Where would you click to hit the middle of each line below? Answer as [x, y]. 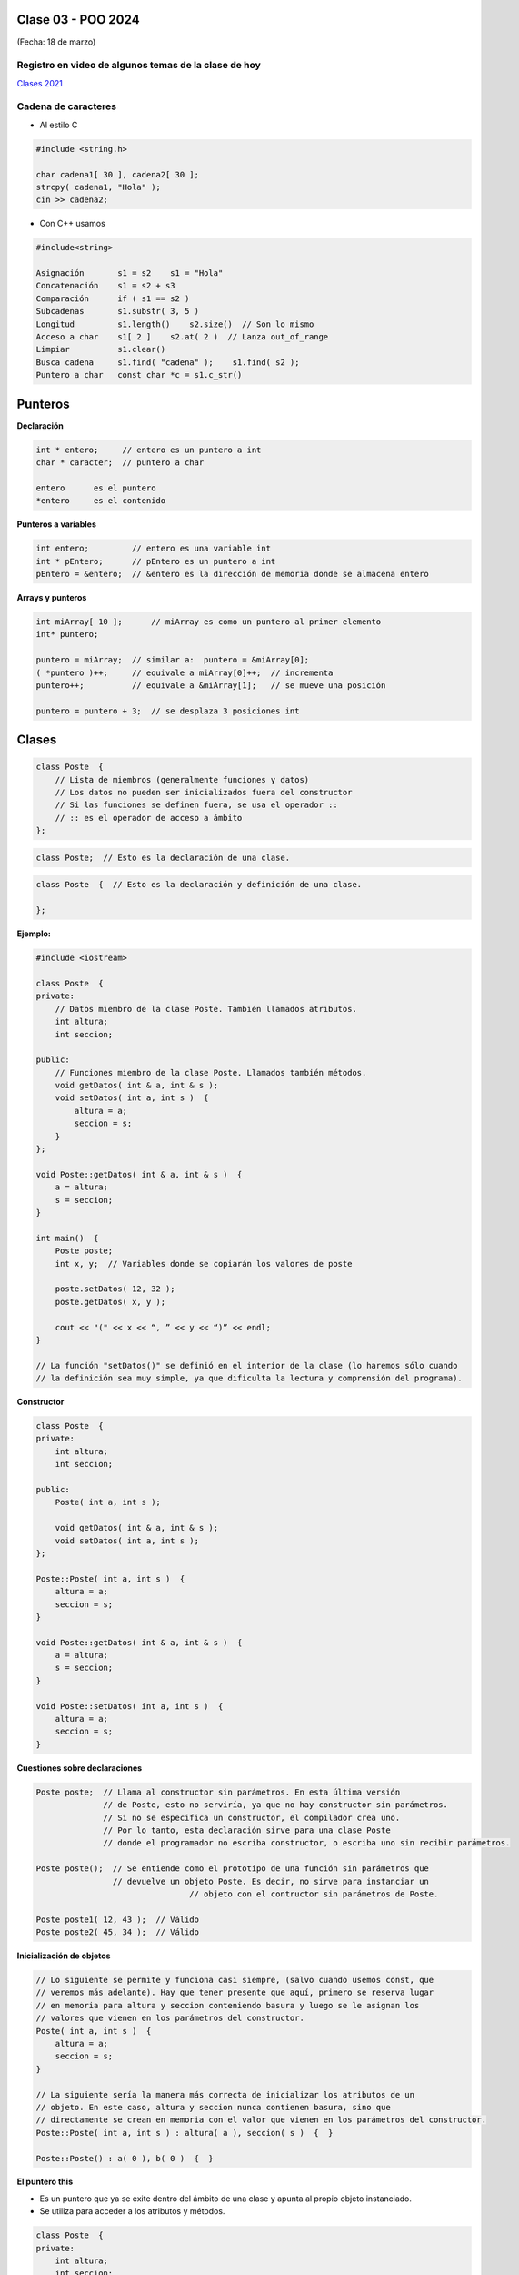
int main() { [67, 1238]
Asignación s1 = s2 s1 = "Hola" [130, 273]
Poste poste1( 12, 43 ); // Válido [118, 1919]
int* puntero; [67, 634]
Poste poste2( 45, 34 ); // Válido [118, 1932]
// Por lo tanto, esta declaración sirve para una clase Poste [247, 1830]
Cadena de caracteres [67, 106]
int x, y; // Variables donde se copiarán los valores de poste [204, 1264]
